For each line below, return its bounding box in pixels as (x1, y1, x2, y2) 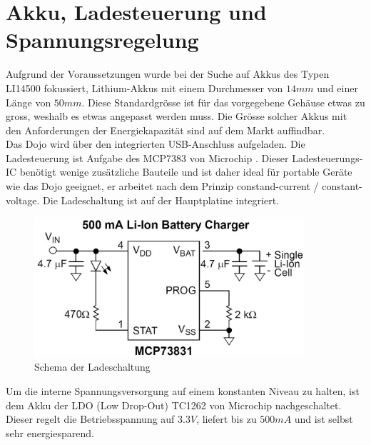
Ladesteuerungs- (292, 150, 363, 165)
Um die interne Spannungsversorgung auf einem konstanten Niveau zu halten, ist (6, 384, 360, 399)
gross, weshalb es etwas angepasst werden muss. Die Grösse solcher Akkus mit (6, 109, 347, 124)
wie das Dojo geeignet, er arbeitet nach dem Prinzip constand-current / (6, 179, 319, 194)
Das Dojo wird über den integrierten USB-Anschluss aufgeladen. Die (6, 136, 305, 151)
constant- (322, 179, 362, 194)
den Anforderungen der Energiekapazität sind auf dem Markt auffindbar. (6, 122, 325, 137)
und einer (317, 80, 358, 95)
